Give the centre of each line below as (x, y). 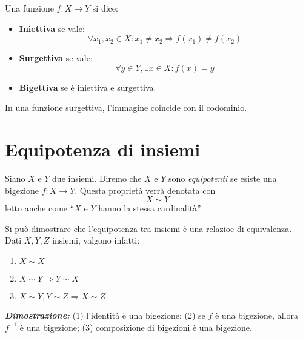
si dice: (105, 8)
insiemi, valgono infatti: (96, 240)
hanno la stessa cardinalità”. (150, 208)
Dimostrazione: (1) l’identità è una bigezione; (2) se (105, 315)
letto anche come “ (40, 208)
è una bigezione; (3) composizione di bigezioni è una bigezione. (136, 327)
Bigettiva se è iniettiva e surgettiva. (88, 87)
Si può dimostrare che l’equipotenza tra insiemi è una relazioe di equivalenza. (148, 228)
